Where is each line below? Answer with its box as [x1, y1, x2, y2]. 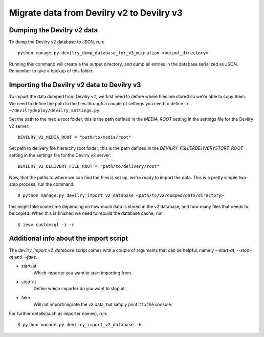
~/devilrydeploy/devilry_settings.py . [9, 107, 101, 113]
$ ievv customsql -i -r [18, 222, 75, 227]
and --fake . [14, 254, 38, 260]
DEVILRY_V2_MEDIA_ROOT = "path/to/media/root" [18, 135, 132, 140]
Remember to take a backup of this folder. [9, 68, 94, 74]
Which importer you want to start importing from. [33, 270, 132, 276]
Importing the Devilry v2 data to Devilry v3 [9, 81, 141, 89]
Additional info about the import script [9, 234, 128, 243]
